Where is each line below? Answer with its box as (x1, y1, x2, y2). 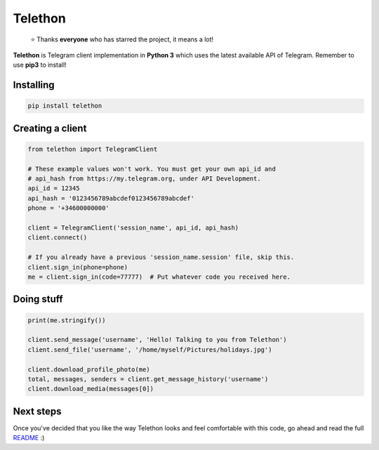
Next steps (13, 405, 62, 417)
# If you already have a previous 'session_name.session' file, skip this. (27, 253, 295, 261)
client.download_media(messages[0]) (27, 385, 154, 393)
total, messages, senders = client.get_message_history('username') (27, 375, 269, 383)
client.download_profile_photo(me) (27, 365, 150, 373)
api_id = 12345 (27, 185, 80, 192)
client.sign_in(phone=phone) (27, 263, 128, 271)
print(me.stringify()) (27, 316, 106, 324)
